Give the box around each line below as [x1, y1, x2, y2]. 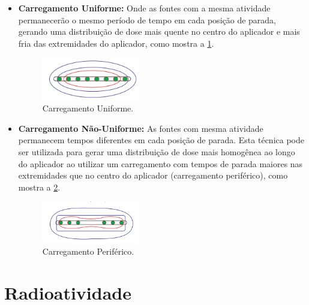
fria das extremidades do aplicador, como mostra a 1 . [18, 37, 214, 49]
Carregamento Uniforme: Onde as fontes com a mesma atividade [18, 2, 271, 14]
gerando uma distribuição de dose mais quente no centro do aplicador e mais [18, 25, 300, 38]
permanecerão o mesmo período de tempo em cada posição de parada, [18, 13, 277, 26]
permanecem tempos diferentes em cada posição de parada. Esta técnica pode [18, 134, 304, 146]
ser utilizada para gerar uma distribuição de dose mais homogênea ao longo [18, 146, 295, 158]
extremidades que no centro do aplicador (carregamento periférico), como [18, 169, 288, 182]
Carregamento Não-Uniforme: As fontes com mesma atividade [18, 122, 263, 134]
